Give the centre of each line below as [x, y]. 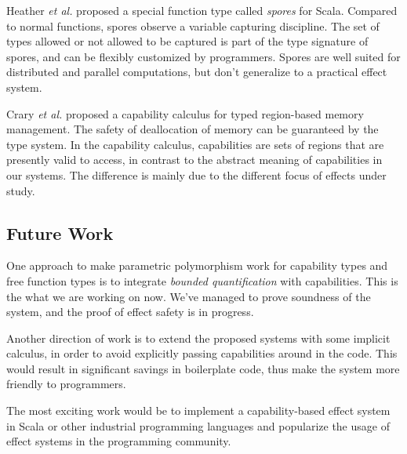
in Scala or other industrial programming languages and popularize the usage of [198, 425]
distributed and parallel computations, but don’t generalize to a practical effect [197, 72]
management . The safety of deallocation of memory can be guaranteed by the [193, 129]
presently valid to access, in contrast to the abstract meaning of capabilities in [194, 160]
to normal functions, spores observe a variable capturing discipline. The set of [193, 25]
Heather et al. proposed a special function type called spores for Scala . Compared [202, 10]
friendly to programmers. [66, 384]
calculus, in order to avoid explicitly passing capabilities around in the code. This [202, 353]
